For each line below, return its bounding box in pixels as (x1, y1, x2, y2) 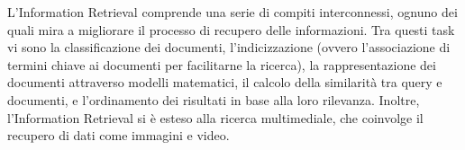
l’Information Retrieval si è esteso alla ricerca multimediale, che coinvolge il (7, 108, 424, 127)
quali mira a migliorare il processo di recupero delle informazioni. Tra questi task (7, 20, 455, 39)
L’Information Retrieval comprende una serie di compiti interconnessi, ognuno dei (7, 3, 458, 21)
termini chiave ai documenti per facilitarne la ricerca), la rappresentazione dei (7, 55, 436, 74)
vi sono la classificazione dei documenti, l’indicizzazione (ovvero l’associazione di (7, 38, 451, 57)
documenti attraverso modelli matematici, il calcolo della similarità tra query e (7, 73, 442, 92)
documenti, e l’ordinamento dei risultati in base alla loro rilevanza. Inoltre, (7, 90, 420, 109)
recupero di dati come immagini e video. (7, 126, 230, 145)
